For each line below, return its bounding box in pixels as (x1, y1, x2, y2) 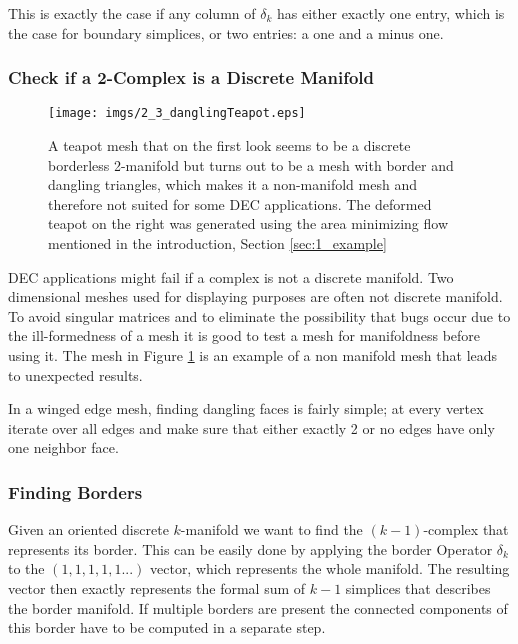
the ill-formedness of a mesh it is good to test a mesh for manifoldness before (8, 325, 481, 346)
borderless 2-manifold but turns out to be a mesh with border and (48, 154, 454, 175)
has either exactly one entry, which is (276, 3, 505, 23)
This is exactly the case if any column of (8, 3, 256, 23)
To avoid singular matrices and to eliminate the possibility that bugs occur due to (8, 305, 511, 326)
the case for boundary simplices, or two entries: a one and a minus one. (8, 22, 444, 43)
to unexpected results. (8, 364, 143, 385)
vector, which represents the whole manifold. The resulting (150, 558, 510, 579)
